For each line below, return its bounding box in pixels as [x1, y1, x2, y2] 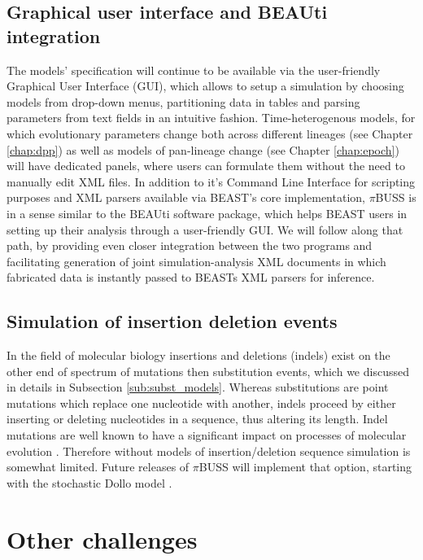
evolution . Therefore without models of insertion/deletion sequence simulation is [7, 442, 411, 459]
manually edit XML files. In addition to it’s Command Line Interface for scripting [7, 173, 416, 190]
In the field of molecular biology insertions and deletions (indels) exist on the [7, 347, 390, 364]
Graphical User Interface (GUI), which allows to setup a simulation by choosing [7, 77, 404, 94]
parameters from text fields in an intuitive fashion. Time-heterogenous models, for [7, 109, 416, 126]
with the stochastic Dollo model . [7, 474, 172, 491]
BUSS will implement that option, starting [198, 458, 412, 475]
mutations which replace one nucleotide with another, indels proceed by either [7, 394, 396, 411]
